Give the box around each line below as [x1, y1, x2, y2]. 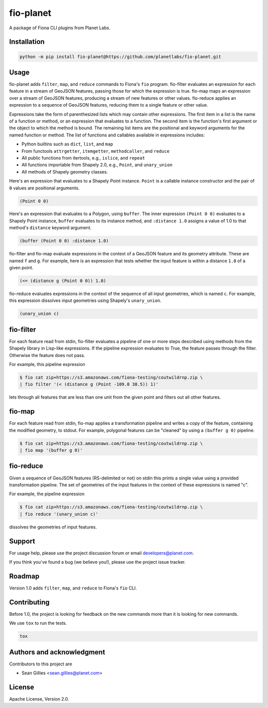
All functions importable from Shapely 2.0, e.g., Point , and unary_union [21, 162, 173, 168]
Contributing [9, 598, 50, 606]
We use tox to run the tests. [9, 620, 67, 626]
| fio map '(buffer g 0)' [19, 448, 83, 453]
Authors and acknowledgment [9, 648, 105, 656]
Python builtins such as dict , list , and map [21, 141, 114, 147]
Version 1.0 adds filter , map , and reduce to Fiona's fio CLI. [9, 585, 137, 591]
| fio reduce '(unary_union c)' [19, 511, 99, 517]
